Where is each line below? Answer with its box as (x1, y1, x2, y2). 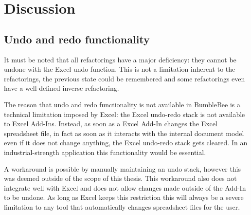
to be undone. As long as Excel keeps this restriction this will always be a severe (4, 192, 244, 202)
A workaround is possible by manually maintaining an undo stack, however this (4, 163, 241, 174)
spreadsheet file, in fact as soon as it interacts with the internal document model (4, 128, 244, 138)
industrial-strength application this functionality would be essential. (4, 147, 206, 157)
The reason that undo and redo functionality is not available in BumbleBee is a (4, 99, 241, 109)
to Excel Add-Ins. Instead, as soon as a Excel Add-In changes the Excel (4, 118, 217, 129)
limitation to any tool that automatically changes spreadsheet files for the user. (4, 201, 240, 212)
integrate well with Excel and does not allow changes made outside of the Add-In (4, 182, 246, 193)
